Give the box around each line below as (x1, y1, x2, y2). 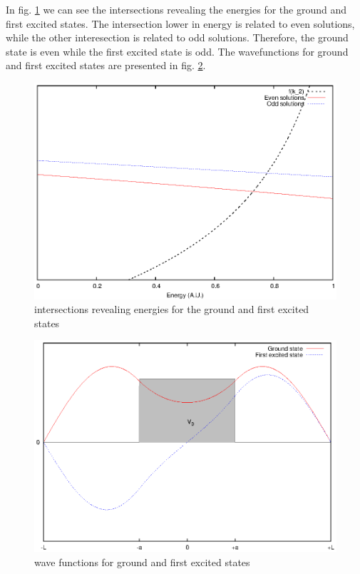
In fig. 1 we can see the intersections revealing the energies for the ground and (6, 2, 347, 16)
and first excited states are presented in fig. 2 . (6, 58, 206, 73)
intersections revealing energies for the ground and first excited (34, 302, 309, 317)
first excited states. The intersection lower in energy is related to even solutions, (6, 16, 355, 31)
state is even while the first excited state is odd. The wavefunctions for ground (6, 43, 349, 58)
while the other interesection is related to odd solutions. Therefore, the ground (6, 30, 349, 45)
